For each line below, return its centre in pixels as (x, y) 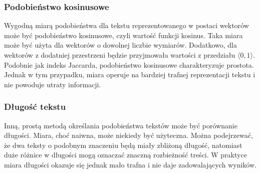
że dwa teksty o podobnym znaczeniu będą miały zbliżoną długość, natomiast (123, 145)
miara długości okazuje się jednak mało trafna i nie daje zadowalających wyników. (130, 164)
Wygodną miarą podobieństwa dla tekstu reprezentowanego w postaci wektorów (126, 25)
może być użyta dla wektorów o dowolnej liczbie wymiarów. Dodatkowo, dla (120, 45)
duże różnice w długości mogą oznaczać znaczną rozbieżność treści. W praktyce (125, 155)
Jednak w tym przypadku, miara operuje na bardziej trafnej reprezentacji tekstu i (130, 74)
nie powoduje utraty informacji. (53, 84)
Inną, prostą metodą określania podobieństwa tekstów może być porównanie (121, 125)
